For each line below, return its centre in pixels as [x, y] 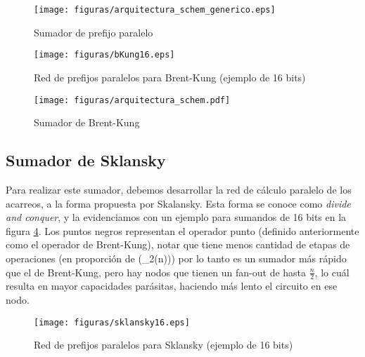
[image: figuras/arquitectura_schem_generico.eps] [155, 10]
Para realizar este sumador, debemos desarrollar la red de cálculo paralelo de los [179, 189]
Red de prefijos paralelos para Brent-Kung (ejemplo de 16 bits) [170, 77]
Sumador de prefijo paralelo [94, 32]
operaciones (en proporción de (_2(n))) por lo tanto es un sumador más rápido [176, 258]
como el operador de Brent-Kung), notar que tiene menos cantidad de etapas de [178, 244]
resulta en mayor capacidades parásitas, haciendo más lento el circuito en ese [172, 286]
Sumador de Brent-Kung [87, 122]
